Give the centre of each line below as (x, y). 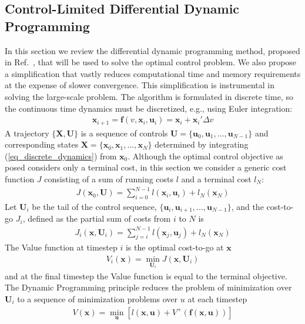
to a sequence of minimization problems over (98, 298)
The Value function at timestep (61, 247)
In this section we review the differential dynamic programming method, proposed (152, 50)
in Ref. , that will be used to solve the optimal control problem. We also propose (151, 62)
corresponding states (42, 144)
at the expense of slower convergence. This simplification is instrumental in (140, 85)
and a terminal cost (216, 179)
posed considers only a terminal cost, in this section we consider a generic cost (146, 167)
